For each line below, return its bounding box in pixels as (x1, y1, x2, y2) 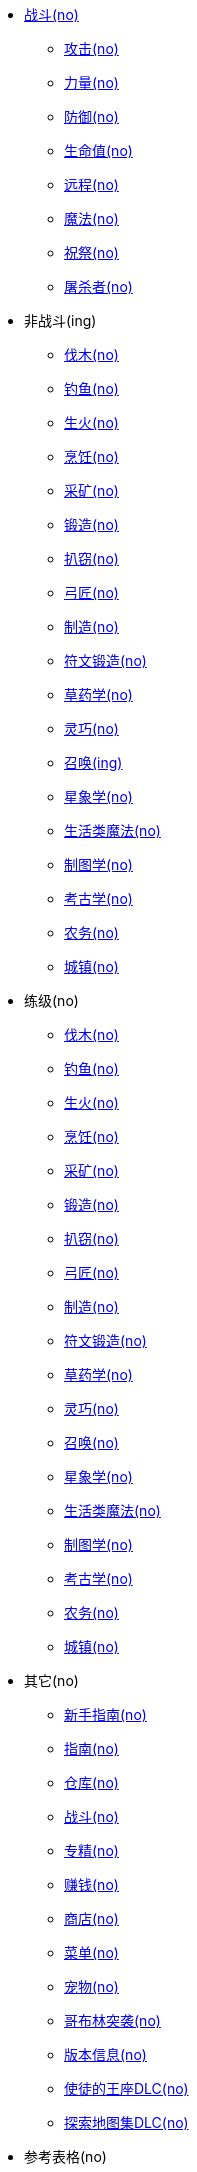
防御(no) (64, 108, 119, 125)
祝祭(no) (64, 244, 119, 261)
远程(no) (64, 176, 119, 193)
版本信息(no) (64, 2046, 147, 2063)
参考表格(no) (24, 2148, 107, 2165)
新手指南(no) (64, 1706, 147, 1723)
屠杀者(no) (64, 278, 133, 295)
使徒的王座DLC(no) (64, 2080, 189, 2097)
